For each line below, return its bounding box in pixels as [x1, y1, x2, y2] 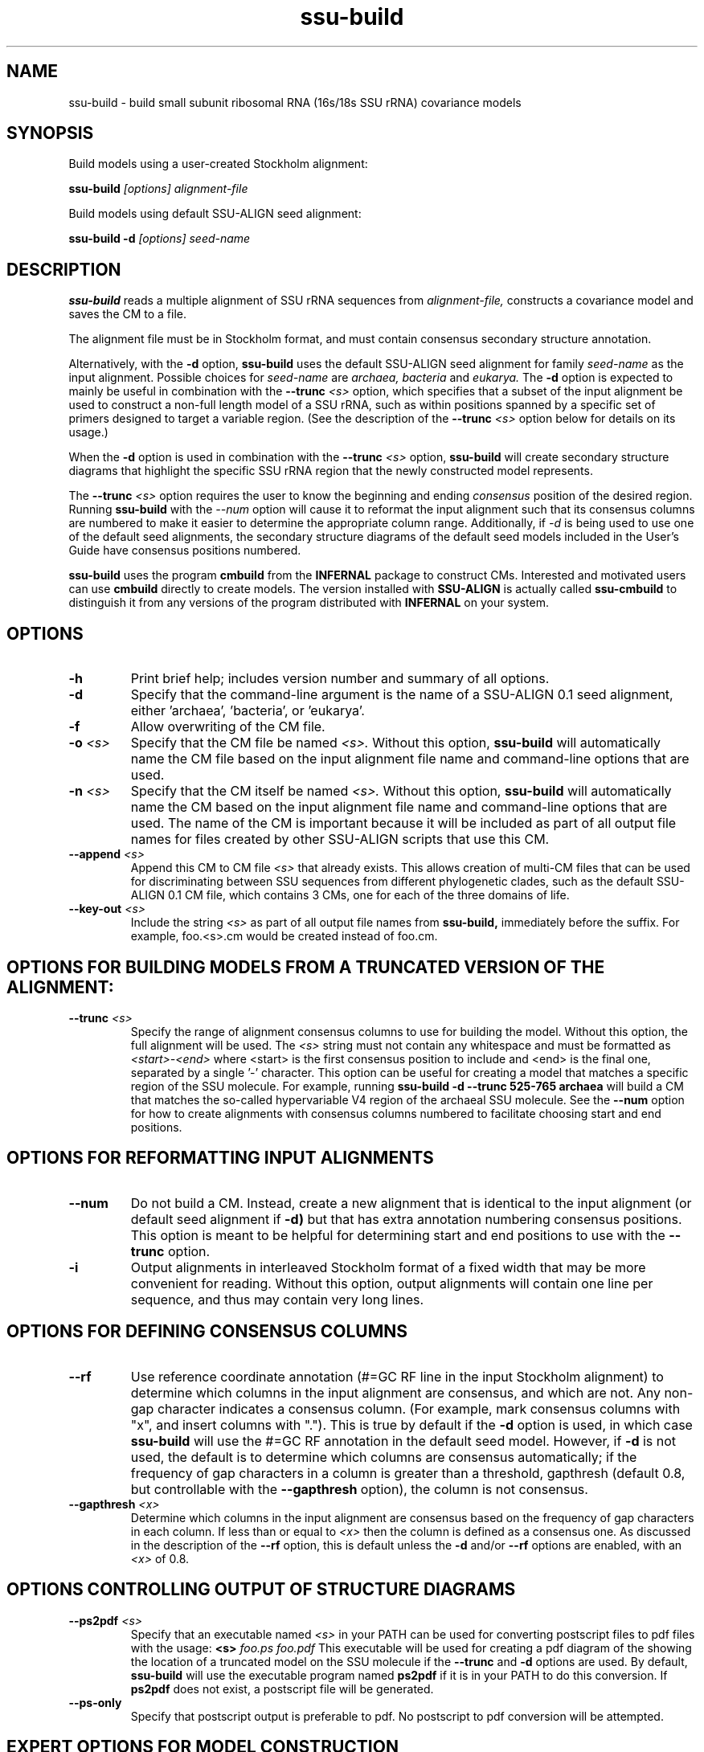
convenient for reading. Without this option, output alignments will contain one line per [130, 1275, 653, 1291]
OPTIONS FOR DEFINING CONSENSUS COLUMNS [6, 1321, 408, 1342]
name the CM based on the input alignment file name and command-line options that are [130, 799, 668, 816]
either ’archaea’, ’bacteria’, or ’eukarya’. [130, 702, 365, 719]
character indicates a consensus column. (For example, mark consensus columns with [157, 1400, 681, 1417]
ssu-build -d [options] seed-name [68, 231, 251, 246]
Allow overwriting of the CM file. [130, 718, 325, 735]
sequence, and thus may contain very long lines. [130, 1291, 424, 1308]
